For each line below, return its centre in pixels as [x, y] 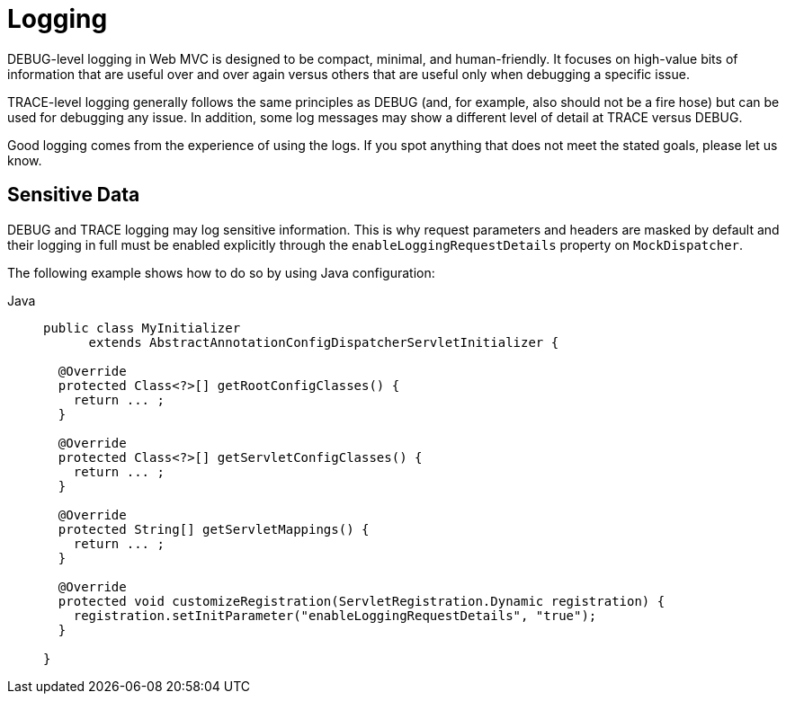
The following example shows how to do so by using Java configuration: [221, 272]
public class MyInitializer [142, 328]
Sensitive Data [74, 195]
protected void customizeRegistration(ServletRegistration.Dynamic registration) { [362, 601]
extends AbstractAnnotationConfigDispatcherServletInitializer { [324, 342]
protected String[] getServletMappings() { [214, 529]
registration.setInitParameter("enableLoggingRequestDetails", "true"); [335, 615]
